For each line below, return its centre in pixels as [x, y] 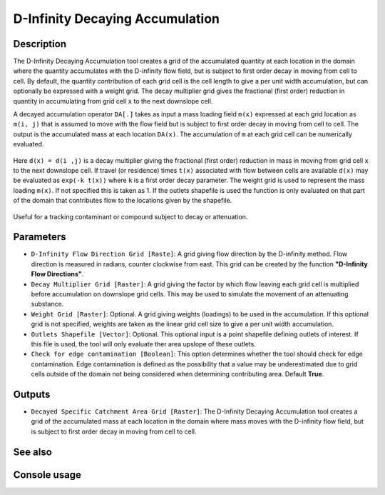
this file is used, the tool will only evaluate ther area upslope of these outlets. [143, 344]
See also [33, 452]
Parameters [40, 237]
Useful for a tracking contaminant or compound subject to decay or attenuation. [130, 216]
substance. [47, 304]
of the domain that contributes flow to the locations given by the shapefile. [123, 201]
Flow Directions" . [57, 274]
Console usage [47, 475]
